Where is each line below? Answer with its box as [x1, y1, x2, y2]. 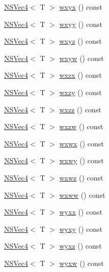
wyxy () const [59, 223, 102, 234]
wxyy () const [59, 18, 102, 29]
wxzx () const [59, 70, 102, 80]
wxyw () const [59, 52, 104, 63]
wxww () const [59, 189, 105, 200]
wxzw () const [59, 121, 103, 132]
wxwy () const [59, 155, 104, 166]
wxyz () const [59, 36, 102, 46]
